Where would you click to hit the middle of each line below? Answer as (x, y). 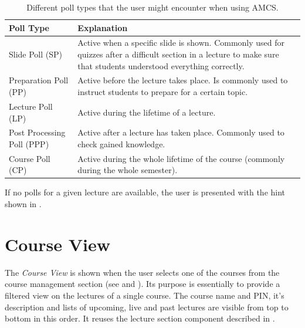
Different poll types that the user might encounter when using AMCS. (152, 7)
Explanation (103, 27)
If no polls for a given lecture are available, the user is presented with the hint (145, 192)
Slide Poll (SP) (36, 54)
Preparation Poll (39, 80)
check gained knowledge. (121, 143)
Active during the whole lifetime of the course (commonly (181, 158)
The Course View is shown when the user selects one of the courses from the (142, 272)
